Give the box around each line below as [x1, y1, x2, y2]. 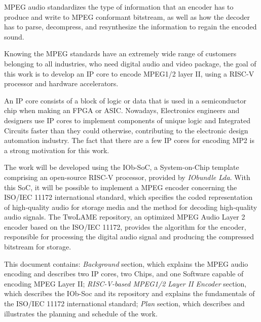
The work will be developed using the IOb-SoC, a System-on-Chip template [4, 162, 239, 172]
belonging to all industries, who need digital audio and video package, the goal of [4, 58, 256, 68]
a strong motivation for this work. [4, 145, 109, 155]
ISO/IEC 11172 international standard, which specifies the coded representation [4, 192, 253, 202]
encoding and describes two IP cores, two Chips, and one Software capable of [4, 268, 244, 279]
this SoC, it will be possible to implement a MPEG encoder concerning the [4, 182, 237, 192]
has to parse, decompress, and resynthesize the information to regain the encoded [4, 21, 257, 32]
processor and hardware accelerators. [4, 78, 119, 89]
